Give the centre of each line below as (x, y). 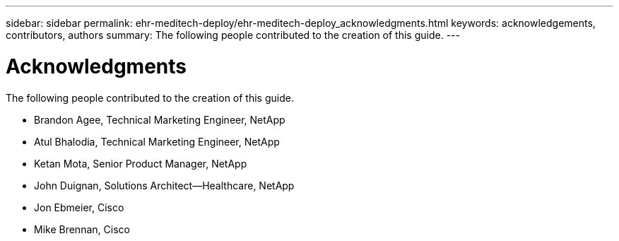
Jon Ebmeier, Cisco (79, 207)
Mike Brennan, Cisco (82, 229)
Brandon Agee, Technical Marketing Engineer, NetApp (160, 119)
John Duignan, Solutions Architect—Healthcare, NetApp (164, 185)
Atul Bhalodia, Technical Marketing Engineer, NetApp (157, 141)
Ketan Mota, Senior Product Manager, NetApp (141, 163)
